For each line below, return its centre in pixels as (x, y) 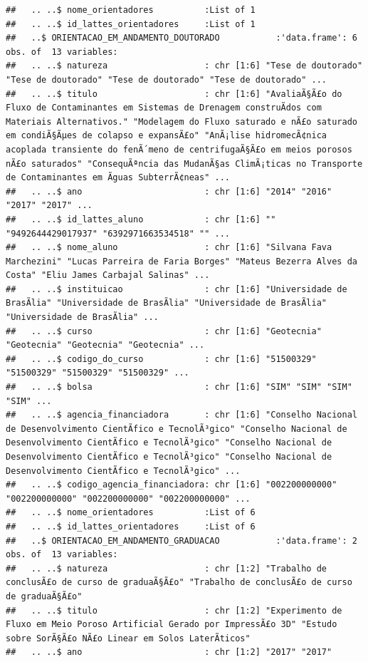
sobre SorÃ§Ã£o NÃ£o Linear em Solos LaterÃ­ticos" (128, 638)
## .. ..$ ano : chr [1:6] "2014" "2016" (169, 191)
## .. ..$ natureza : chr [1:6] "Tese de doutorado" (184, 66)
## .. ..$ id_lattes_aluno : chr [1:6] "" (141, 219)
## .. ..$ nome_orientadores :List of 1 (131, 10)
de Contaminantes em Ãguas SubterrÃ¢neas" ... (118, 178)
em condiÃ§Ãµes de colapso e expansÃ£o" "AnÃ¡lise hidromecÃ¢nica (167, 136)
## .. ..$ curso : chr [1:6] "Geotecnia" (164, 331)
